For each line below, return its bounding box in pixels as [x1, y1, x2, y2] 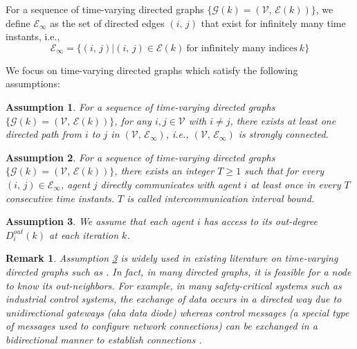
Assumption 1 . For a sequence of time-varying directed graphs [6, 99, 275, 114]
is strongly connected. [238, 127, 329, 141]
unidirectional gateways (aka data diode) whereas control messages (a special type [6, 305, 349, 319]
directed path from [6, 127, 82, 141]
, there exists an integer [114, 163, 214, 178]
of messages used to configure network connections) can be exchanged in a [6, 319, 318, 333]
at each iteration [49, 227, 119, 242]
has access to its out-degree [203, 214, 318, 229]
